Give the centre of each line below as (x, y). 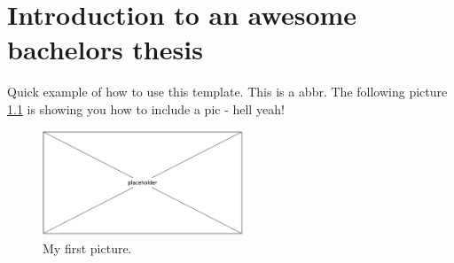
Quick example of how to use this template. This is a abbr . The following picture (227, 92)
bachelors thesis (105, 49)
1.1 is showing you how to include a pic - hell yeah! (146, 108)
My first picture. (87, 248)
